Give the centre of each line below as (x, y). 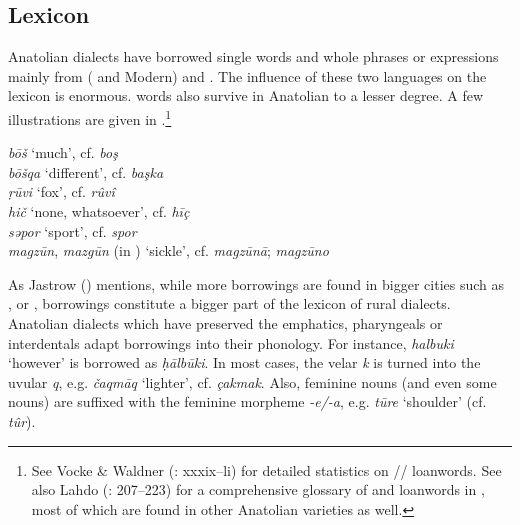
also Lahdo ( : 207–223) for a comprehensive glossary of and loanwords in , (258, 489)
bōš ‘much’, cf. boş (63, 152)
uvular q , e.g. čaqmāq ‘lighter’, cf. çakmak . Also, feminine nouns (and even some (252, 381)
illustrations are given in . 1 (90, 117)
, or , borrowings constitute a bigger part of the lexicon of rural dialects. (229, 303)
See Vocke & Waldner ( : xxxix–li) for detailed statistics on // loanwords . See (266, 469)
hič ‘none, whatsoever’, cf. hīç (99, 211)
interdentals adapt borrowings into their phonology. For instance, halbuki (231, 342)
